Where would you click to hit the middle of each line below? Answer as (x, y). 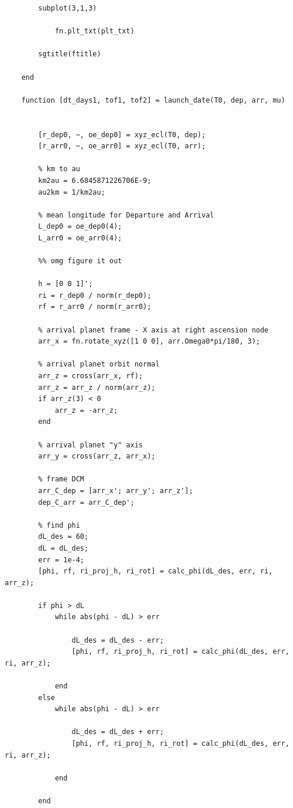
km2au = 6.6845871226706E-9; (95, 180)
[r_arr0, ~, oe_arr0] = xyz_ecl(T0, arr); (122, 146)
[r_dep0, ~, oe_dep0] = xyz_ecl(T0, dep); (122, 135)
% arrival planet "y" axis (91, 445)
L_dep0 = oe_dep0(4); (80, 227)
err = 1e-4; (61, 560)
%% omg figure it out (80, 261)
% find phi (59, 525)
